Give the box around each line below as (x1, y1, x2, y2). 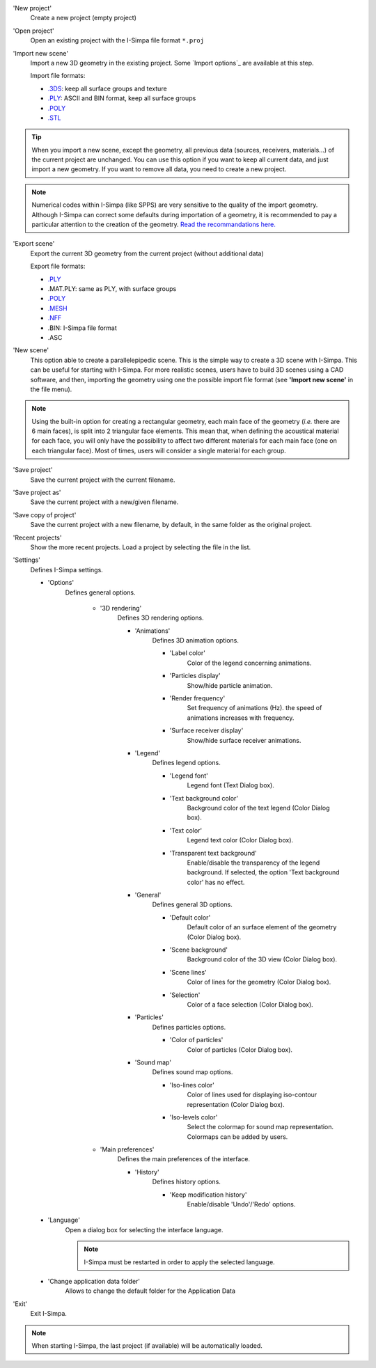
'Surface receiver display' (169, 726, 244, 734)
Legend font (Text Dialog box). (187, 781, 274, 789)
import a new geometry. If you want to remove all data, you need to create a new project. (31, 165, 287, 173)
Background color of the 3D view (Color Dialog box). (187, 955, 338, 964)
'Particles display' (169, 672, 221, 680)
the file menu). (30, 385, 72, 393)
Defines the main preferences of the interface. (117, 1155, 251, 1163)
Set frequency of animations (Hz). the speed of (187, 704, 322, 712)
